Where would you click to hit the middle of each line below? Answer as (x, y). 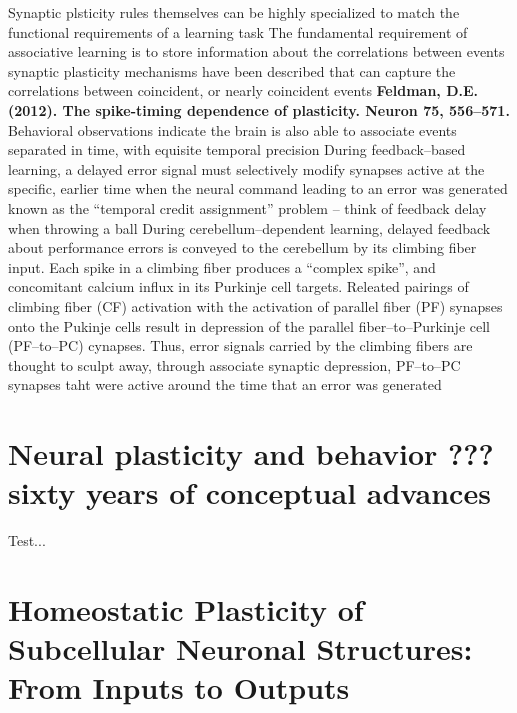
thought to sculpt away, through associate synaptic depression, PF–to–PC (234, 364)
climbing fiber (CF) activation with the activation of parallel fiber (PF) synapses (255, 305)
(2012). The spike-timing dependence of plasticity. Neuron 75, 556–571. (259, 109)
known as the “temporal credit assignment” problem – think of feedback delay (247, 207)
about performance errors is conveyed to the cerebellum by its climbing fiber (242, 247)
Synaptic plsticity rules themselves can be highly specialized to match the (234, 12)
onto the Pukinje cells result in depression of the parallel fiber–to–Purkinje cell (249, 325)
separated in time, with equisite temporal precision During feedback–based (237, 149)
